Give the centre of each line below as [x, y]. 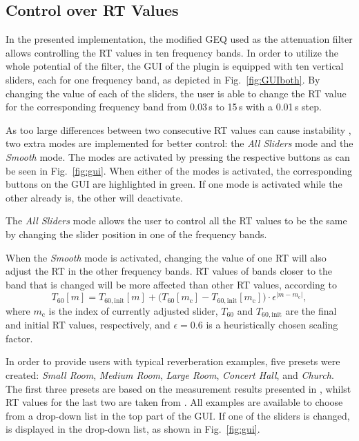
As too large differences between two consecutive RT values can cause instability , [178, 129]
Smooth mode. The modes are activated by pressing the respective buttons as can [178, 156]
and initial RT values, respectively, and [88, 325]
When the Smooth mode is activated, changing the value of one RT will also [166, 257]
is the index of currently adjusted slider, [133, 310]
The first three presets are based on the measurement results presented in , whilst [178, 388]
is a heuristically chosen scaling [272, 325]
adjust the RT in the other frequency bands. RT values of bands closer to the [169, 271]
